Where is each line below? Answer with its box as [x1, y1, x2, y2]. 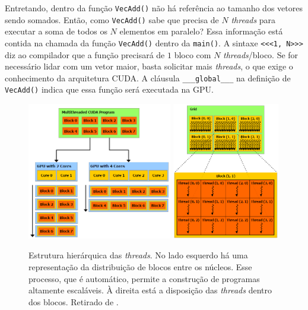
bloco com [174, 48, 211, 61]
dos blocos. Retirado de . [28, 295, 119, 308]
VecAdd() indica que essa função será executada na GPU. [5, 83, 214, 96]
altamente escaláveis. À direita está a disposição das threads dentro [28, 284, 272, 296]
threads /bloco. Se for [223, 48, 299, 61]
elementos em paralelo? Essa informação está [119, 25, 283, 37]
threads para [231, 13, 276, 26]
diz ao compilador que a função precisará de [5, 48, 165, 61]
